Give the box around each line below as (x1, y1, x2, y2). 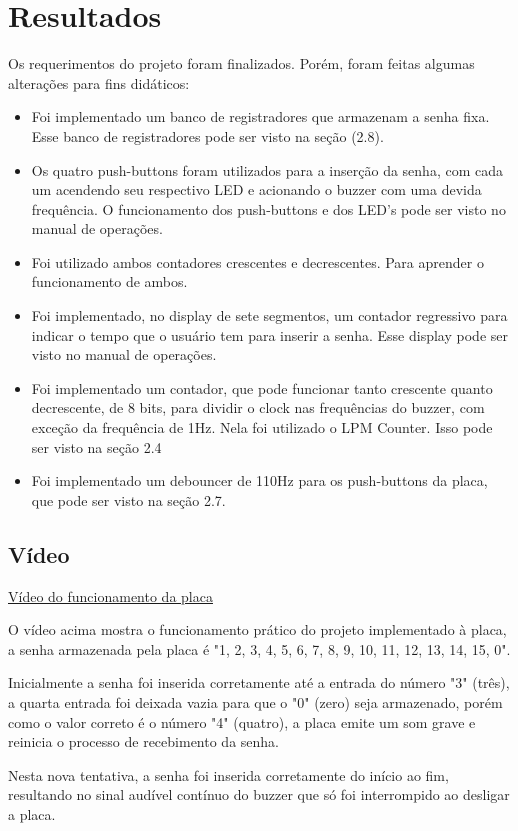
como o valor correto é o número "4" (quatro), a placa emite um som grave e (8, 711, 476, 732)
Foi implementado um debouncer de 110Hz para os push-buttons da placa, (31, 470, 488, 491)
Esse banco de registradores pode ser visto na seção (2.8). (31, 125, 384, 146)
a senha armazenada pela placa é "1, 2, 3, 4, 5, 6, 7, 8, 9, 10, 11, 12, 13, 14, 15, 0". (8, 638, 511, 659)
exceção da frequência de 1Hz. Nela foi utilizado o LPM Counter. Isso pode (31, 417, 493, 438)
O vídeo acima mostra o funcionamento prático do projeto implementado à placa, (8, 619, 507, 640)
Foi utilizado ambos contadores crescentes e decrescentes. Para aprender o (31, 251, 484, 272)
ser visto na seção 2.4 (31, 436, 162, 457)
